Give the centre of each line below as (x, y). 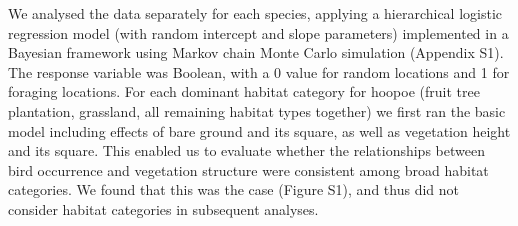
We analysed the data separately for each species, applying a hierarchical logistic (255, 13)
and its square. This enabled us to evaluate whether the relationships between (246, 150)
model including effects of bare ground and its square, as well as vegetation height (259, 130)
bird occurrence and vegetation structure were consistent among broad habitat (248, 169)
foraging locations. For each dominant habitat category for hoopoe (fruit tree (244, 91)
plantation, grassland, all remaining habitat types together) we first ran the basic (257, 110)
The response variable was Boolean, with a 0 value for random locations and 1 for (259, 71)
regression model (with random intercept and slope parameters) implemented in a (258, 32)
